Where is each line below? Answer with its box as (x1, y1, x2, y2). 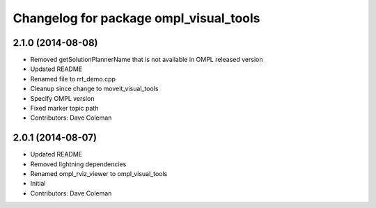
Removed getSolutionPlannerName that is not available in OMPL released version (30, 56, 263, 64)
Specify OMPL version (30, 94, 95, 102)
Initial (30, 179, 46, 188)
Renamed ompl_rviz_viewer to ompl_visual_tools (30, 170, 168, 178)
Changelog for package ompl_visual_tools (13, 10, 260, 26)
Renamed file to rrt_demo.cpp (30, 74, 116, 83)
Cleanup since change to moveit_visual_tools (30, 84, 159, 93)
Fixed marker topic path (30, 104, 99, 113)
